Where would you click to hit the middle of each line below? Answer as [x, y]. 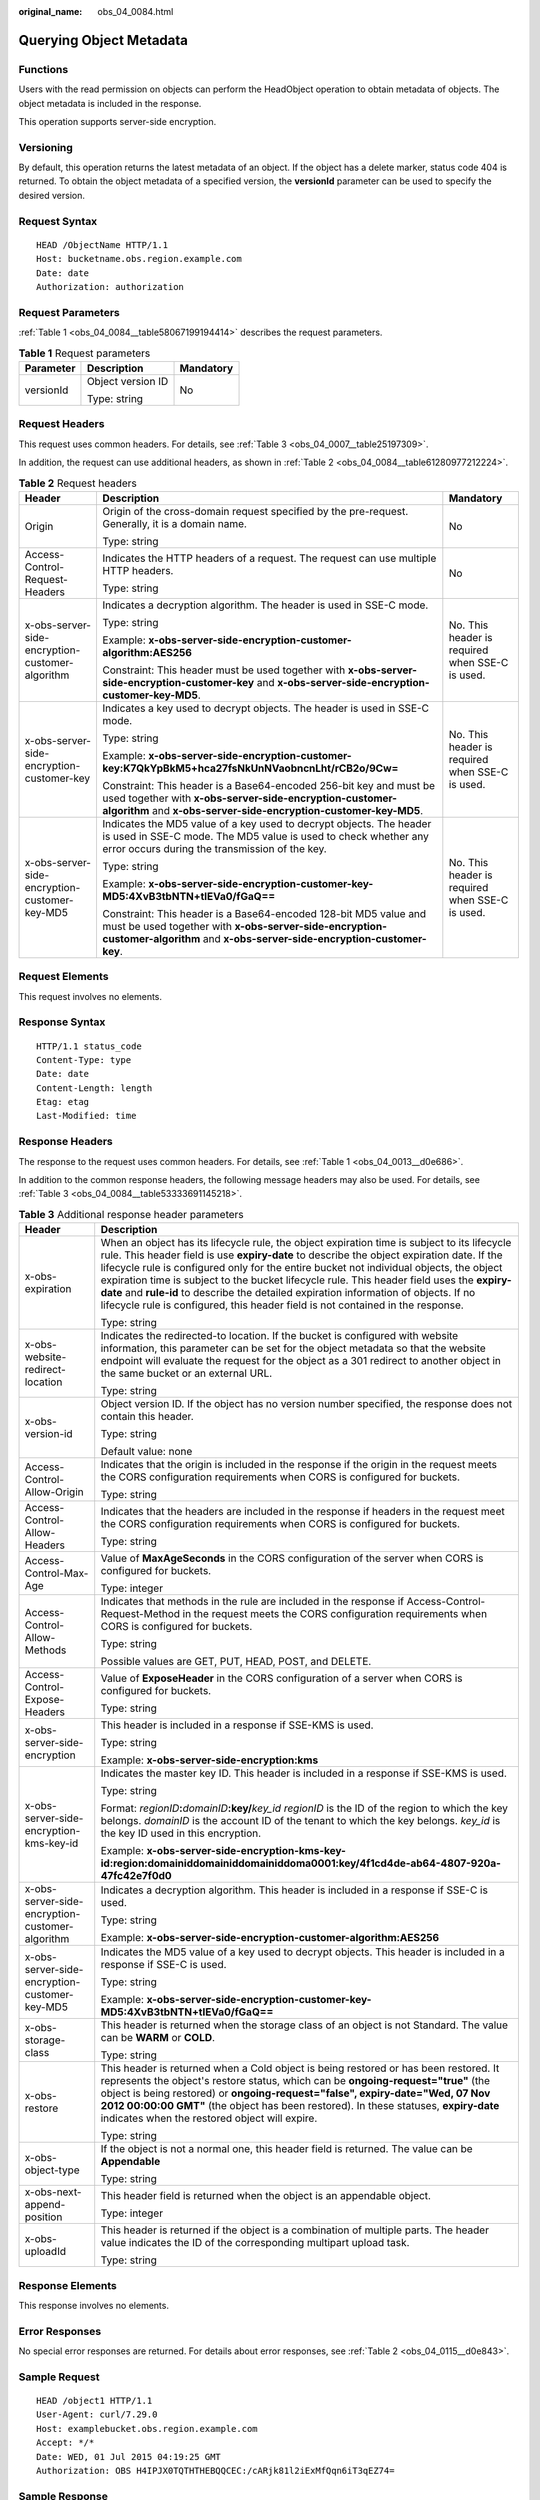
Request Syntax [58, 221]
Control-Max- [56, 1573]
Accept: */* [65, 2443]
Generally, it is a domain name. [174, 523]
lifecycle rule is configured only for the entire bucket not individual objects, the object [301, 1268]
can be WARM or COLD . [157, 2038]
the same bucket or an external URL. [186, 1373]
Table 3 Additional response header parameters [131, 1214]
